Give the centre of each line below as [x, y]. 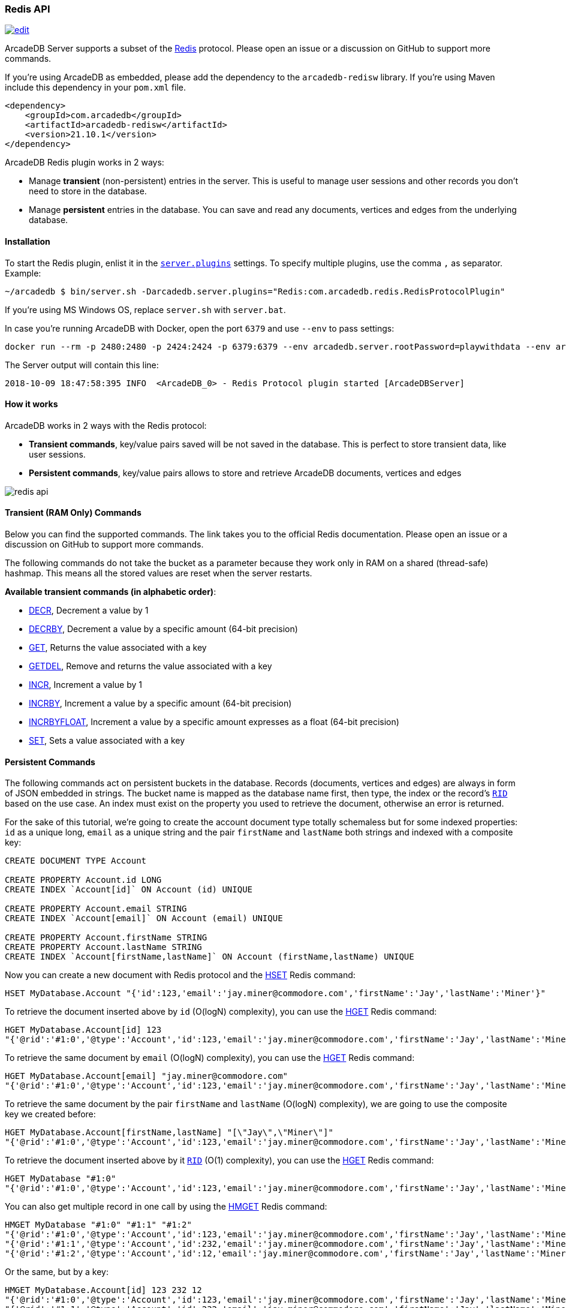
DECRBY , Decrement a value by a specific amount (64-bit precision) [163, 629]
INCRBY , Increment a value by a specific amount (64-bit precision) [160, 703]
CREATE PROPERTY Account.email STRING [96, 909]
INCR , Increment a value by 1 [85, 685]
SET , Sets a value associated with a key [107, 741]
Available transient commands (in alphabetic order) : [111, 592]
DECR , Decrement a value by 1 [89, 611]
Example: [23, 273]
